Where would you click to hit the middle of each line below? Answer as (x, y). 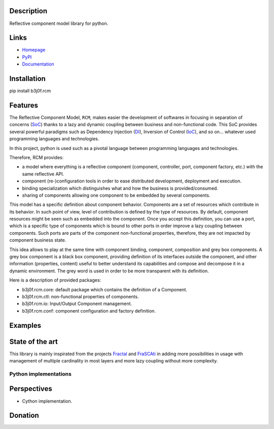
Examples (25, 325)
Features (24, 105)
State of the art (34, 341)
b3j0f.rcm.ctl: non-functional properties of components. (80, 297)
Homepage (34, 50)
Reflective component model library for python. (59, 23)
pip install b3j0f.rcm (30, 91)
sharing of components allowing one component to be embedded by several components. (116, 195)
